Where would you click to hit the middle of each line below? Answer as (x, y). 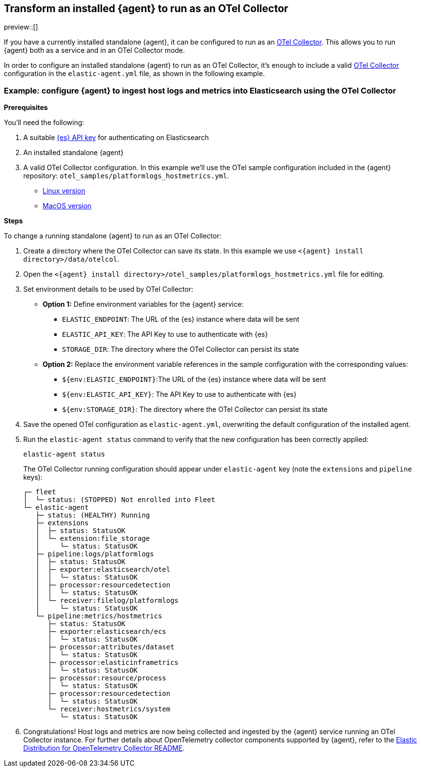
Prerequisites (26, 108)
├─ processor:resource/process (107, 678)
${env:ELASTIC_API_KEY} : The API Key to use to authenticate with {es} (179, 394)
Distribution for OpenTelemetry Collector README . (104, 748)
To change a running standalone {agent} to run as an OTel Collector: (113, 236)
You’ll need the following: (44, 123)
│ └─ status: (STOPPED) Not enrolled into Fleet (119, 500)
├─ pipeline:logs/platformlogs (95, 554)
